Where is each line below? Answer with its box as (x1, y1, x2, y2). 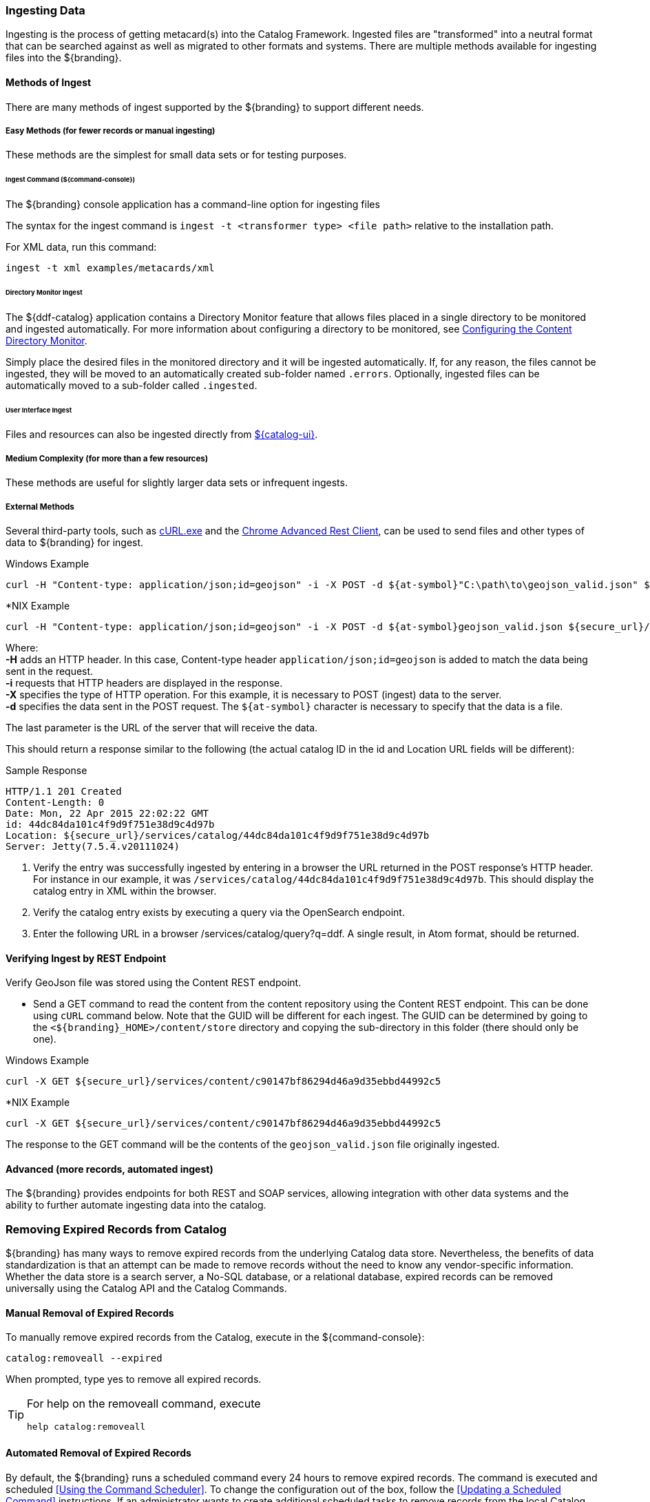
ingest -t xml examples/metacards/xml (6, 262, 215, 274)
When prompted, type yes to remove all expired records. (6, 1373, 262, 1386)
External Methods (6, 501, 74, 512)
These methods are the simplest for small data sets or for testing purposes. (6, 149, 347, 161)
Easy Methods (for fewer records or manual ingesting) (6, 125, 216, 136)
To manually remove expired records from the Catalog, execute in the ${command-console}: (6, 1331, 425, 1344)
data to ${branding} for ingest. (6, 536, 144, 548)
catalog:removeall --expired (6, 1353, 162, 1364)
